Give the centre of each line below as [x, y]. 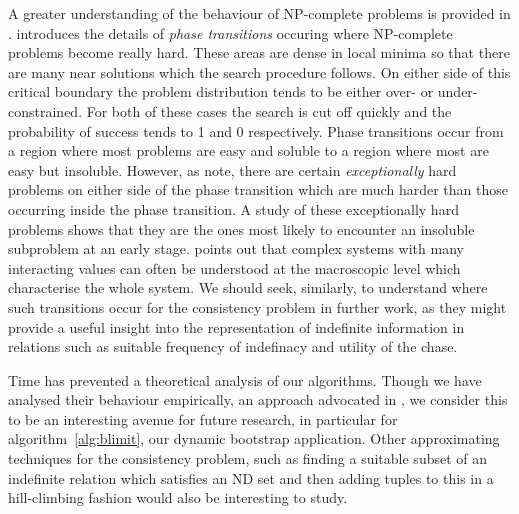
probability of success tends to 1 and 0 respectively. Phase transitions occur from [256, 130]
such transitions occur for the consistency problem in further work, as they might [257, 306]
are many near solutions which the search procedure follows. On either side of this [259, 71]
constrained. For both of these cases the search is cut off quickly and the [230, 110]
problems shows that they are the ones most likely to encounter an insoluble [241, 228]
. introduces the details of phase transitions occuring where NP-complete [230, 32]
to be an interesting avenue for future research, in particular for [203, 418]
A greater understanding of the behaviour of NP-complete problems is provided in [259, 13]
